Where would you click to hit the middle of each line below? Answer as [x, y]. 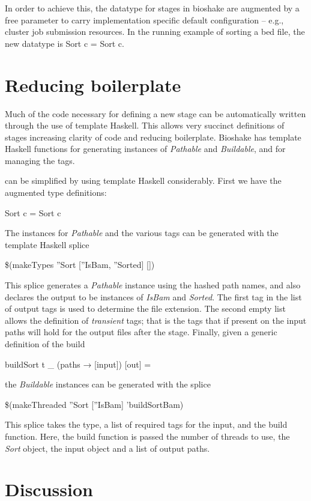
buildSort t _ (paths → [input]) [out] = [78, 364]
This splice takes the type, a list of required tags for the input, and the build [146, 424]
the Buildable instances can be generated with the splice [108, 384]
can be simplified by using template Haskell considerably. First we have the [143, 181]
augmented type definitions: [56, 193]
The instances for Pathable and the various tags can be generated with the [142, 233]
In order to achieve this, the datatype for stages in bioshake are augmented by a [152, 8]
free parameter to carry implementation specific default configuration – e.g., [144, 20]
